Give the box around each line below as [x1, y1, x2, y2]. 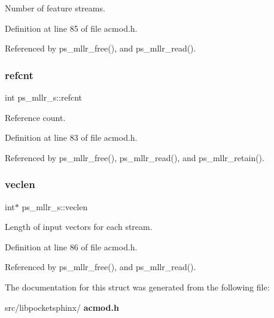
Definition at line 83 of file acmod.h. [5, 131, 138, 144]
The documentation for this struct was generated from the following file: [5, 280, 270, 293]
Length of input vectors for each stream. [5, 220, 153, 233]
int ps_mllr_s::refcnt [5, 91, 82, 103]
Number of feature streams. [5, 2, 105, 14]
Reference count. [5, 111, 66, 123]
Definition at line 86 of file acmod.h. [5, 240, 138, 253]
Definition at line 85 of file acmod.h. [5, 22, 138, 34]
